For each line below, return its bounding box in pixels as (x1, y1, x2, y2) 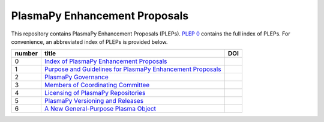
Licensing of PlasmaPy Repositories (44, 89, 146, 97)
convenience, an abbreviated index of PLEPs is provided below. (11, 38, 168, 45)
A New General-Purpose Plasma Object (44, 105, 156, 113)
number (14, 49, 38, 58)
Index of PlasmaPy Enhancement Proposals (44, 57, 167, 66)
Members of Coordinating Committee (44, 81, 150, 90)
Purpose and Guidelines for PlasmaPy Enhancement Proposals (44, 65, 221, 73)
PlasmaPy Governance (44, 73, 109, 81)
